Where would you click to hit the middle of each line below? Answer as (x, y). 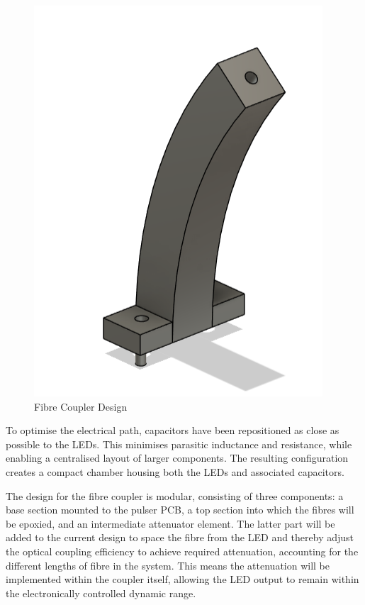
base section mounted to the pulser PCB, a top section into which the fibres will (180, 510)
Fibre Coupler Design (81, 406)
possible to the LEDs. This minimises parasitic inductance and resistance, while (179, 444)
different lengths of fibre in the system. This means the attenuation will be (168, 565)
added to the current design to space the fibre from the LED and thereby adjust (180, 537)
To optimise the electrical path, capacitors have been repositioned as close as (173, 430)
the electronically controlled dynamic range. (101, 593)
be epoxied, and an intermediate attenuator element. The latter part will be (170, 523)
